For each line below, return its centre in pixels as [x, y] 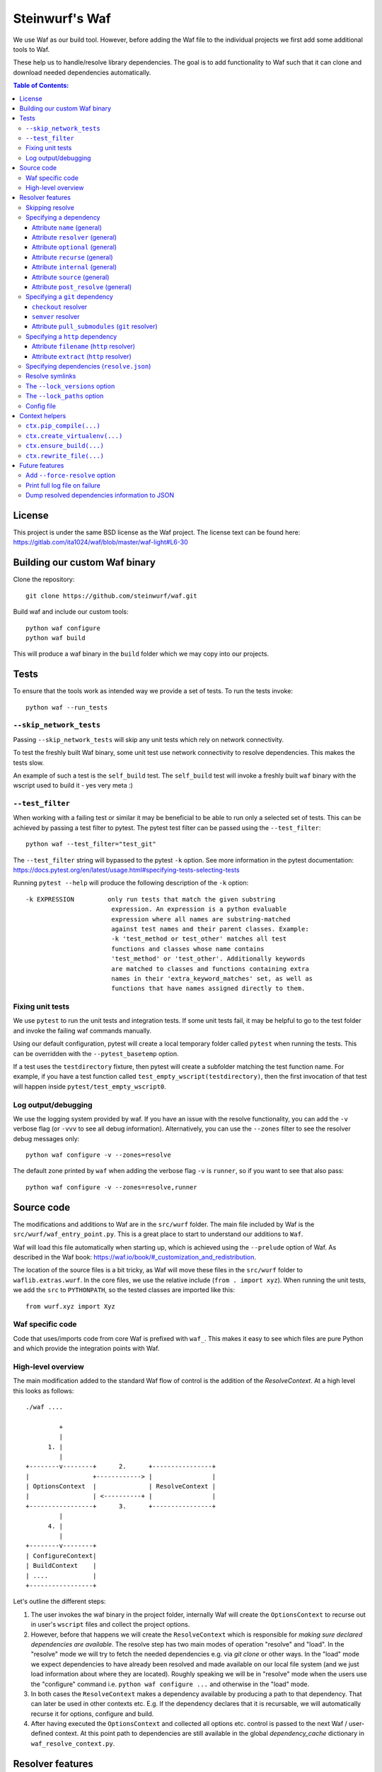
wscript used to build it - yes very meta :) [73, 785]
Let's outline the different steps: [59, 1601]
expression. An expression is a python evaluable [199, 909]
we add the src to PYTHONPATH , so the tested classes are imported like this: [124, 1290]
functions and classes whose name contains [187, 949]
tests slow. [29, 763]
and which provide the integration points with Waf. [86, 1348]
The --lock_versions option [70, 386]
